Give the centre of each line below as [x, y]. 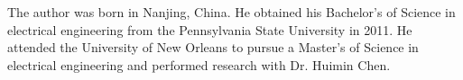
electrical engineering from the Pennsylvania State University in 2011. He [210, 29]
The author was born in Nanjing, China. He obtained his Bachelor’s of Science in [231, 12]
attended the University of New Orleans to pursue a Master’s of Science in [213, 47]
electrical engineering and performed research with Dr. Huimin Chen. [199, 64]
